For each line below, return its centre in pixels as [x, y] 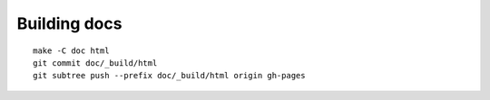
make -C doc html [71, 50]
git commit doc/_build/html [95, 63]
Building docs [69, 23]
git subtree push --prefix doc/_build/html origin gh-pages [169, 76]
